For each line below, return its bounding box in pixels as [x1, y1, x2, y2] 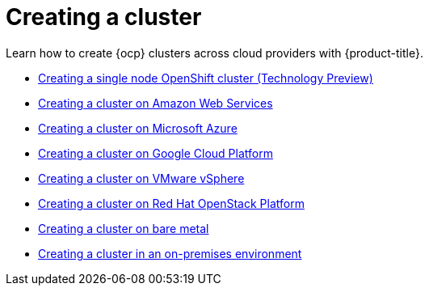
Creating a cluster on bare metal [38, 221, 209, 235]
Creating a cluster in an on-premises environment [38, 246, 302, 260]
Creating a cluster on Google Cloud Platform [38, 146, 273, 160]
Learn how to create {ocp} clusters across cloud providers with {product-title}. [6, 45, 423, 60]
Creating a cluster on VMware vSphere [38, 171, 245, 185]
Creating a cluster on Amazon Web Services [38, 95, 273, 110]
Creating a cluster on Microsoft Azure [38, 121, 238, 135]
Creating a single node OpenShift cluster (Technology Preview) [38, 70, 373, 85]
